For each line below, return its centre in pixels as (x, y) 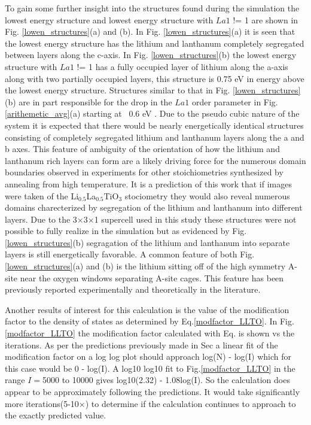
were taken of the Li (42, 195)
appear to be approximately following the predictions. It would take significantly (153, 391)
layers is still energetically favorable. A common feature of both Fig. (130, 254)
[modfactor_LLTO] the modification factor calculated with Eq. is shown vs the (150, 333)
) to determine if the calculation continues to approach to (190, 403)
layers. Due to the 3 (41, 219)
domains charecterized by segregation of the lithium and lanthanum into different (154, 207)
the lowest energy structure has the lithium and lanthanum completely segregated (155, 43)
